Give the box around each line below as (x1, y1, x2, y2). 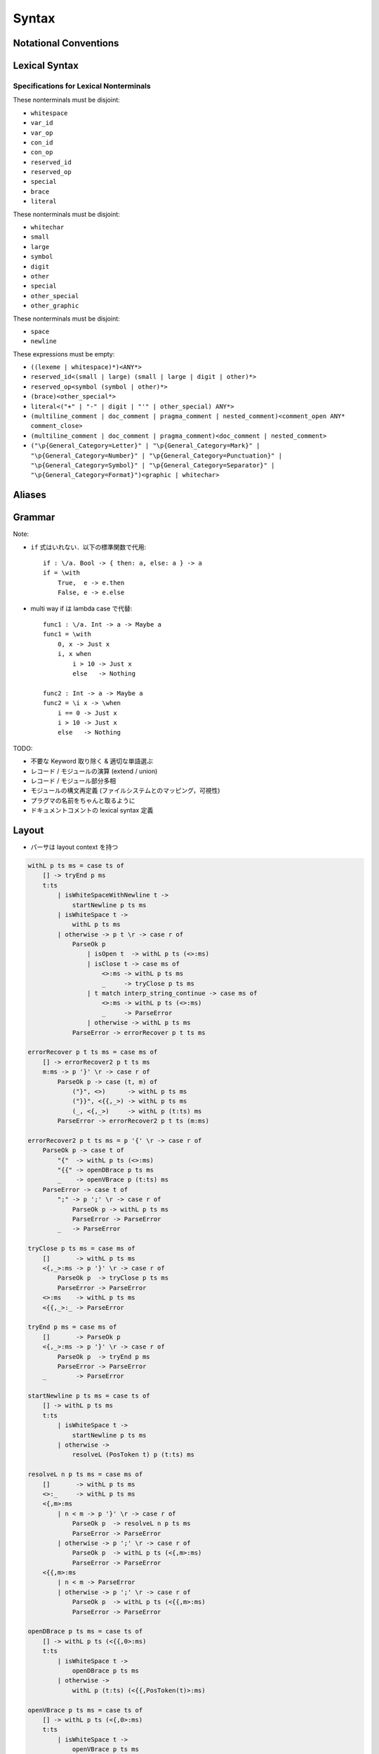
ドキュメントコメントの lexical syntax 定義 (30, 806, 154, 815)
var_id (30, 119, 53, 127)
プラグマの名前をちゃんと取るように (30, 796, 135, 805)
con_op (30, 148, 53, 156)
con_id (30, 138, 53, 147)
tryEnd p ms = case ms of (27, 1323, 117, 1331)
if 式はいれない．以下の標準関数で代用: (30, 542, 147, 551)
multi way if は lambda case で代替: (30, 604, 133, 612)
